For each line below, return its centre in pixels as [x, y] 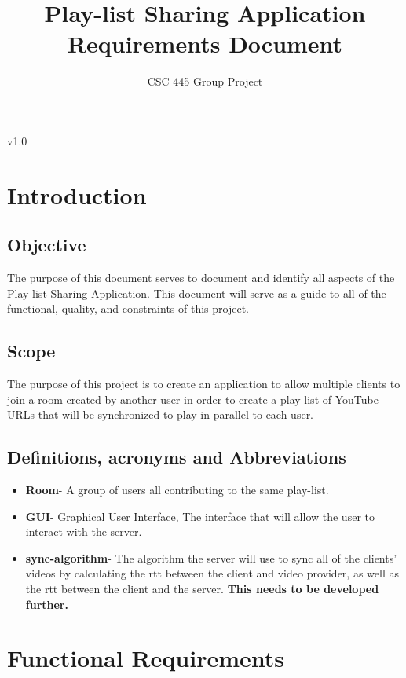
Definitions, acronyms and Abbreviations [177, 457]
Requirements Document [205, 44]
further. [47, 604]
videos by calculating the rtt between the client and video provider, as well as [212, 573]
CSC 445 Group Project [205, 81]
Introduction [77, 194]
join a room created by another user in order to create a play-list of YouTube [193, 399]
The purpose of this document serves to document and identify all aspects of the [201, 278]
